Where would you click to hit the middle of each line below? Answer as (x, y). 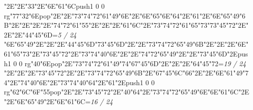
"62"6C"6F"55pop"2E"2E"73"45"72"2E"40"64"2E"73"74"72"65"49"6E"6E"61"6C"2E (129, 92)
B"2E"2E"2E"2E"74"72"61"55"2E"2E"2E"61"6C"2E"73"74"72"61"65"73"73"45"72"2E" (126, 25)
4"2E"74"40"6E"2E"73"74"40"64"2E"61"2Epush (72, 82)
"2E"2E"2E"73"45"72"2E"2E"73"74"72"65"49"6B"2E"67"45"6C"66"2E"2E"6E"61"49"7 (126, 73)
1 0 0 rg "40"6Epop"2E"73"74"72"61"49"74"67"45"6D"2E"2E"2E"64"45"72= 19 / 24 (127, 63)
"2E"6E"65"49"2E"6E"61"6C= (47, 101)
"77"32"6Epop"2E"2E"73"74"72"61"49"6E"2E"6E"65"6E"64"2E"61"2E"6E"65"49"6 (128, 15)
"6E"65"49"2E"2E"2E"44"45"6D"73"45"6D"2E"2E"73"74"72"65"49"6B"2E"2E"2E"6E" (126, 44)
